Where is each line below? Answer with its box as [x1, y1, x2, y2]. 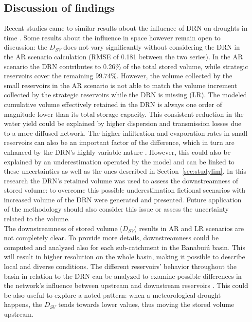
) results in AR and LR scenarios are [134, 223, 244, 233]
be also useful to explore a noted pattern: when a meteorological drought [4, 289, 221, 300]
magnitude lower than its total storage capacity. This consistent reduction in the [4, 108, 244, 119]
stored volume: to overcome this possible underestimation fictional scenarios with [4, 185, 246, 195]
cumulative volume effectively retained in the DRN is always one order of [4, 99, 222, 109]
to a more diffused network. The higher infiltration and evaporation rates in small [4, 127, 248, 138]
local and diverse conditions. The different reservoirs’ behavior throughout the [4, 261, 237, 271]
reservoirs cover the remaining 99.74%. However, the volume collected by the [4, 71, 233, 81]
